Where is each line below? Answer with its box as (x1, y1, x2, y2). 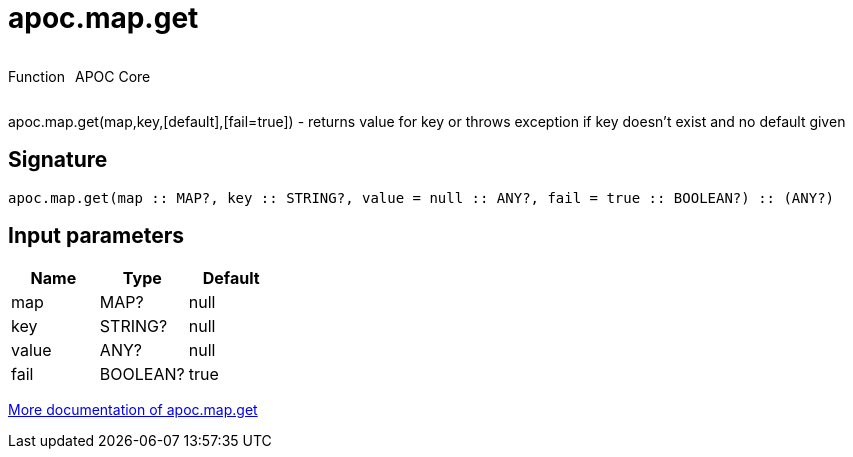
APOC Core (74, 67, 151, 85)
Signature (8, 147, 108, 173)
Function (8, 67, 65, 85)
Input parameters (8, 223, 185, 249)
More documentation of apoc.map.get (8, 401, 258, 419)
